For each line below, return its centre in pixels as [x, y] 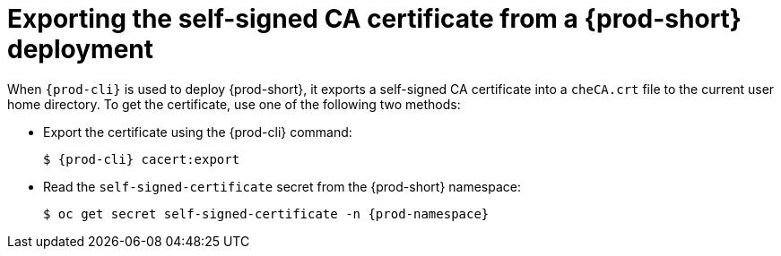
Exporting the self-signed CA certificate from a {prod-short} [374, 19]
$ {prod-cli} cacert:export [142, 159]
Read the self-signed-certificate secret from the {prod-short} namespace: [282, 186]
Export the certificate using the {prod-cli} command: [198, 132]
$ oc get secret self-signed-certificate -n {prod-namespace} [266, 213]
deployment [81, 49]
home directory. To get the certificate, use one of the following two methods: [234, 104]
